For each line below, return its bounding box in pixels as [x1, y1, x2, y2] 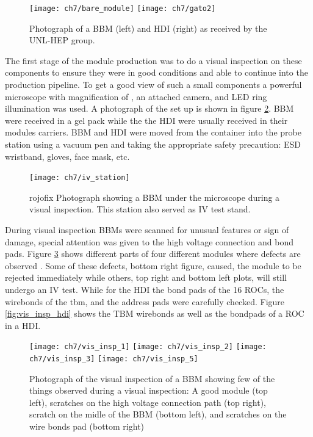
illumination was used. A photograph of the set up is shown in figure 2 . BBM [5, 102, 294, 115]
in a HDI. [5, 319, 41, 331]
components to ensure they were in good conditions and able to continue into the [5, 66, 308, 79]
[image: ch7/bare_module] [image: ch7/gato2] [29, 4, 216, 13]
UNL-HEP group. [29, 34, 95, 46]
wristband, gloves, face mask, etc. [5, 150, 130, 162]
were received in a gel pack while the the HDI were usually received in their [5, 114, 288, 126]
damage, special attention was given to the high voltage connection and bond [5, 235, 294, 248]
